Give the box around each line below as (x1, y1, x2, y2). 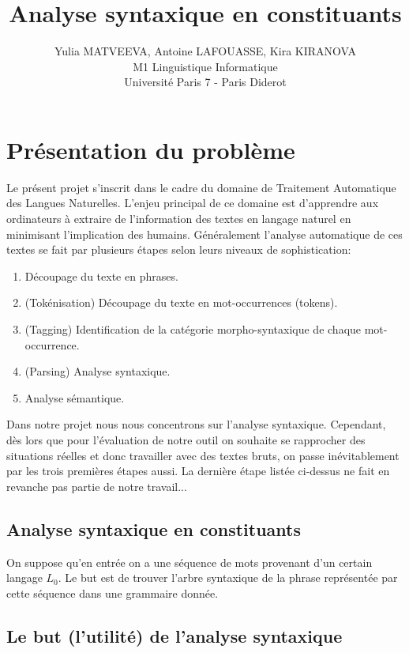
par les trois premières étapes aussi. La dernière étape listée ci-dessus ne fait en (6, 462, 390, 479)
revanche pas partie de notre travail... (6, 477, 187, 494)
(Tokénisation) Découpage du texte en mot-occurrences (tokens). (24, 294, 338, 311)
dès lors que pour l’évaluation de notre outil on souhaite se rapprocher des (6, 431, 366, 447)
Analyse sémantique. (24, 389, 125, 406)
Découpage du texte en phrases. (24, 267, 178, 284)
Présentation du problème (6, 133, 295, 165)
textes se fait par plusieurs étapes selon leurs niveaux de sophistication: (6, 241, 351, 258)
